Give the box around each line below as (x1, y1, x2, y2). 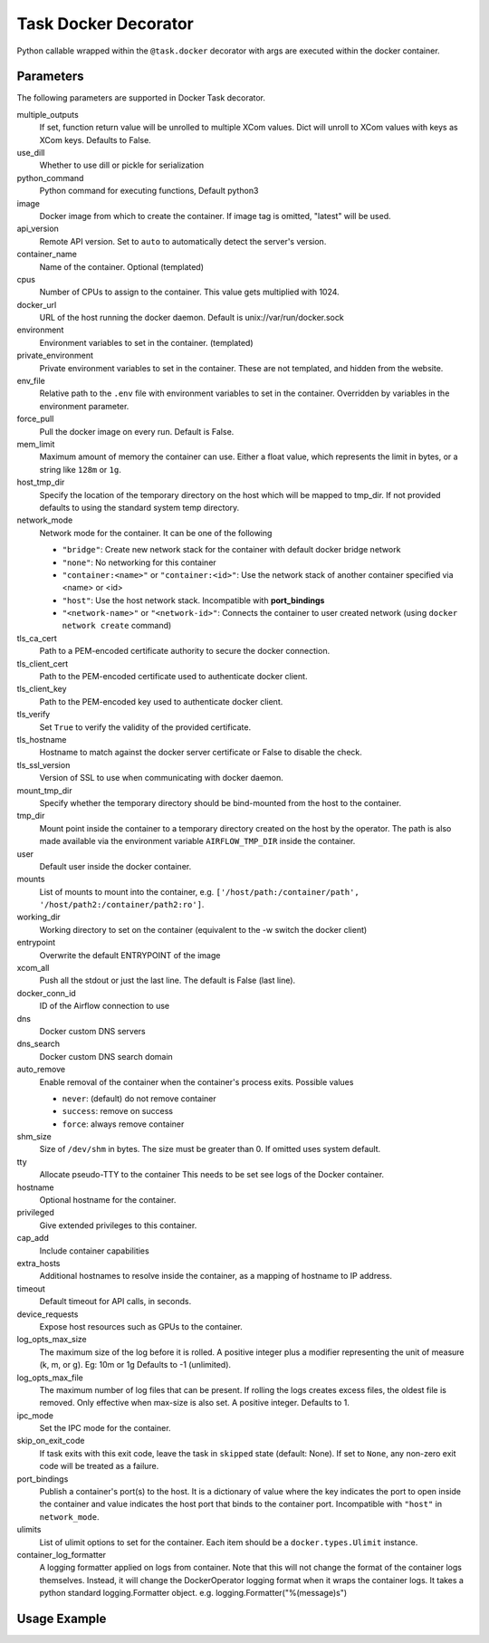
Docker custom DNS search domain (39, 1051, 174, 1062)
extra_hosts (16, 1258, 61, 1268)
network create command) (62, 620, 172, 631)
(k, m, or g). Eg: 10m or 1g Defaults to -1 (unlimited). (39, 1360, 231, 1370)
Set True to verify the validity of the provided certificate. (39, 721, 252, 733)
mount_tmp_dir (16, 784, 72, 796)
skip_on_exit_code (16, 1436, 85, 1446)
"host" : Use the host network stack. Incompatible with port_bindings (62, 594, 325, 606)
